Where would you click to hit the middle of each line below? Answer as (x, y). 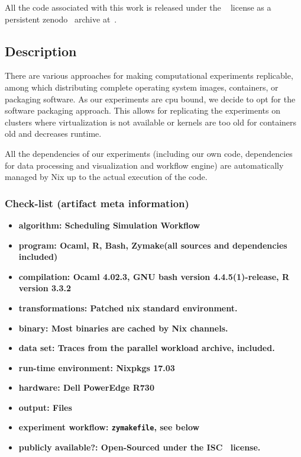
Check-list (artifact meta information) (97, 203)
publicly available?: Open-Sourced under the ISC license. (140, 447)
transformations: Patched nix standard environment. (128, 308)
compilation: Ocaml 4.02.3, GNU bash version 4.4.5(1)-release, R (154, 276)
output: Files (45, 407)
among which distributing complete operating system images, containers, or (142, 87)
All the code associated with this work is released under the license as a (138, 7)
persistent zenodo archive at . (61, 19)
